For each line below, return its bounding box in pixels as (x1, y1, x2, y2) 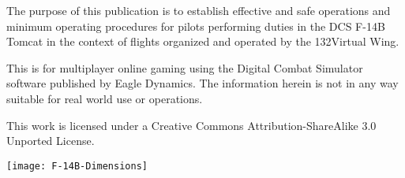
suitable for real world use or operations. (6, 90, 203, 106)
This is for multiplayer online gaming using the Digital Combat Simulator (6, 59, 363, 76)
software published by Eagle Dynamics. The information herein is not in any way (6, 75, 399, 91)
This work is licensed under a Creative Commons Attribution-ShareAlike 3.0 (6, 117, 377, 133)
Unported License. (6, 132, 95, 149)
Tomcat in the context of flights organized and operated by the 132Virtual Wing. (6, 33, 399, 50)
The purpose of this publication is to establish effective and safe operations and (6, 2, 391, 18)
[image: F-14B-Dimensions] (6, 160, 148, 172)
